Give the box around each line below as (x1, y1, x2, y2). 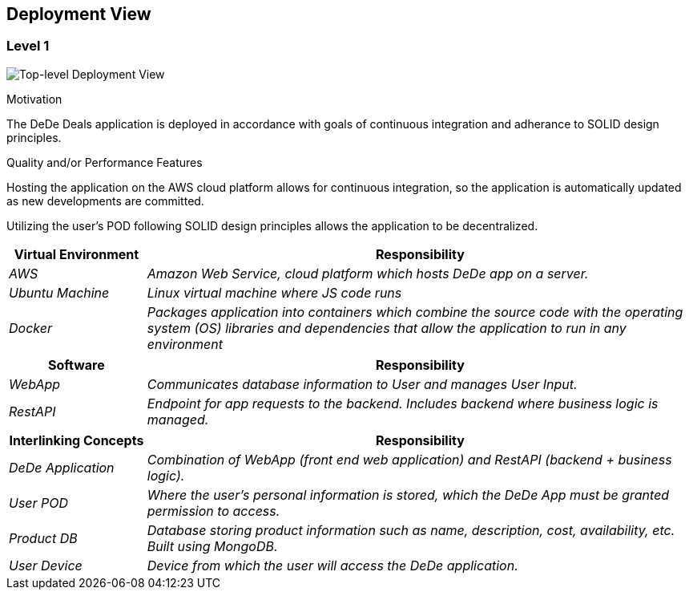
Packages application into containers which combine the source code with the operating (147, 303, 683, 320)
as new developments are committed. (6, 193, 204, 208)
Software (48, 356, 105, 373)
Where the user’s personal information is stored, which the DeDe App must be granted (147, 486, 670, 503)
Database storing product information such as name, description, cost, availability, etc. (147, 521, 675, 538)
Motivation (6, 91, 62, 106)
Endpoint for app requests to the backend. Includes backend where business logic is (147, 395, 659, 412)
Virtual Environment (14, 245, 139, 262)
